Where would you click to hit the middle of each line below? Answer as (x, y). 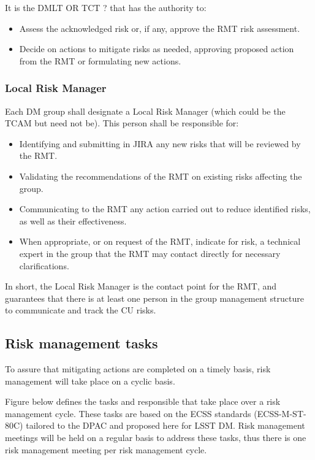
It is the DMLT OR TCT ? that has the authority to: (106, 7)
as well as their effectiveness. (73, 220)
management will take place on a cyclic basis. (90, 381)
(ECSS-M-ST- (280, 413)
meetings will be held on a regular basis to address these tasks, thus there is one (156, 438)
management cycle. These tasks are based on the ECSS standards (128, 413)
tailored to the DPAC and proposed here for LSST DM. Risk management (165, 425)
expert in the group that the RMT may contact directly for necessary (150, 253)
